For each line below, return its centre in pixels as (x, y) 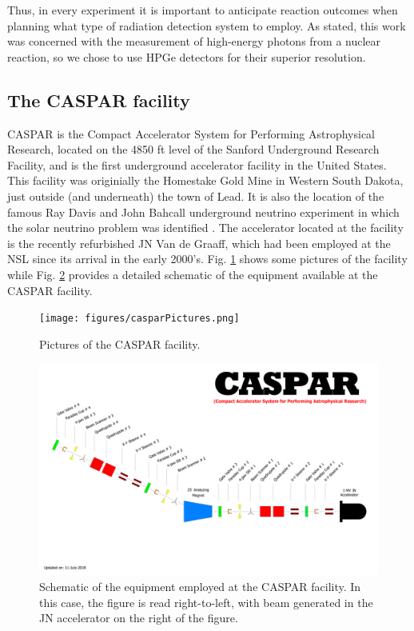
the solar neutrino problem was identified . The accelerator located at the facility (205, 228)
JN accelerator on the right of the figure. (139, 618)
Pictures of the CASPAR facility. (120, 343)
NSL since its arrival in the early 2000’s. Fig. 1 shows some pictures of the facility (207, 259)
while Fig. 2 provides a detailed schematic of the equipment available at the (193, 274)
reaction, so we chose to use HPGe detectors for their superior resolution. (187, 56)
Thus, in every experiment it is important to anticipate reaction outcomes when (203, 10)
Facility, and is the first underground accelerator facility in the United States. (197, 164)
